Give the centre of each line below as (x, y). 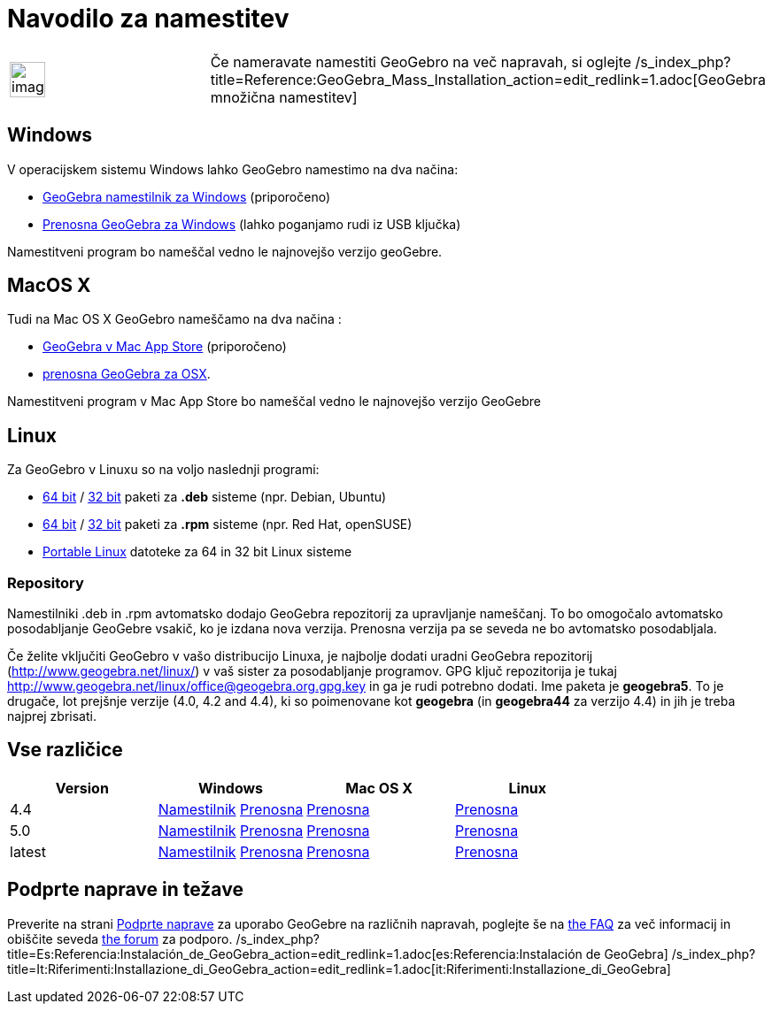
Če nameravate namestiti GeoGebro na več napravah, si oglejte (421, 61)
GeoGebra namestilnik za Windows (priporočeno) (186, 196)
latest (28, 851)
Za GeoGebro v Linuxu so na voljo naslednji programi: (163, 470)
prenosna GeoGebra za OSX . (127, 374)
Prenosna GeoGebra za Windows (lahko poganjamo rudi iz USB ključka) (252, 224)
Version (82, 788)
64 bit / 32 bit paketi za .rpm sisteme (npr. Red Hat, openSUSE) (228, 525)
